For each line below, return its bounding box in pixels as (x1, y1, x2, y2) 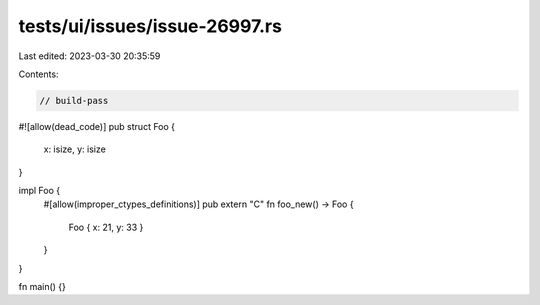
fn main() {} (18, 281, 67, 293)
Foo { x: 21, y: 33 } (68, 221, 144, 233)
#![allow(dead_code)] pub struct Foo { (18, 120, 175, 132)
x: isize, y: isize (43, 143, 107, 155)
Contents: (18, 68, 59, 80)
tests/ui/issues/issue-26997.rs (18, 15, 282, 37)
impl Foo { (18, 185, 60, 197)
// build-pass (39, 95, 109, 106)
